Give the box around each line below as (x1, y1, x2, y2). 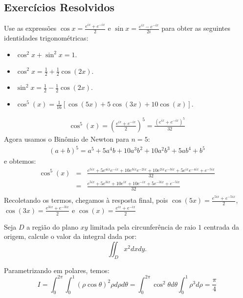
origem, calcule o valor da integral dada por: (4, 231, 137, 241)
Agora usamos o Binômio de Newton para (4, 133, 129, 144)
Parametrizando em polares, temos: (4, 265, 110, 275)
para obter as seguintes (161, 23, 230, 33)
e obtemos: (4, 156, 36, 166)
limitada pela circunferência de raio (90, 221, 196, 232)
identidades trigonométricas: (4, 33, 88, 43)
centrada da (203, 221, 239, 232)
